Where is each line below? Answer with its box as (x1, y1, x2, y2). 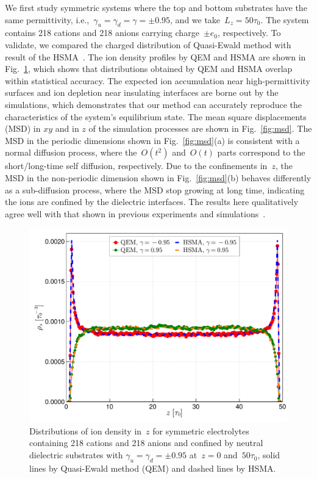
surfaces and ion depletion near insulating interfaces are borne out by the (5, 86, 279, 99)
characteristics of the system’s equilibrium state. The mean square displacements (5, 110, 307, 123)
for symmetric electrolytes (152, 424, 249, 437)
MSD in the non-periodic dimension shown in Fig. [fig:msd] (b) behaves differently (5, 171, 312, 184)
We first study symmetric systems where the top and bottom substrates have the (5, 1, 307, 13)
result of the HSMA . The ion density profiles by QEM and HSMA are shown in (5, 50, 306, 63)
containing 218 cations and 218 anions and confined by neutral (29, 436, 263, 449)
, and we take (170, 13, 221, 26)
